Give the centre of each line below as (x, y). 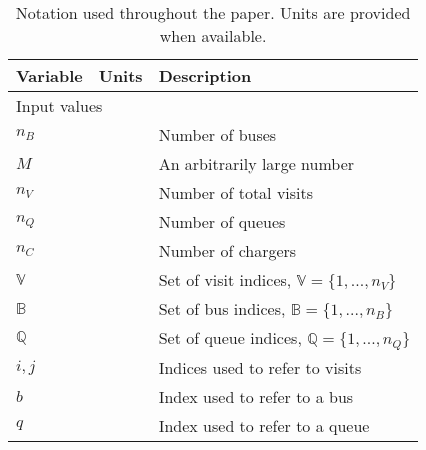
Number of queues (222, 221)
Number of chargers (227, 250)
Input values (59, 105)
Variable (49, 75)
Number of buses (217, 134)
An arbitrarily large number (256, 163)
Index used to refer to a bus (256, 396)
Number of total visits (236, 192)
